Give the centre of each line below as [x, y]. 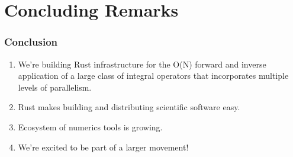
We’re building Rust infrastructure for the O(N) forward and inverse [142, 64]
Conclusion [31, 42]
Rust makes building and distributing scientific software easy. [129, 107]
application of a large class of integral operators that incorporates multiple [153, 76]
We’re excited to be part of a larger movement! [103, 147]
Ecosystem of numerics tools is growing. [90, 126]
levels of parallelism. [55, 87]
